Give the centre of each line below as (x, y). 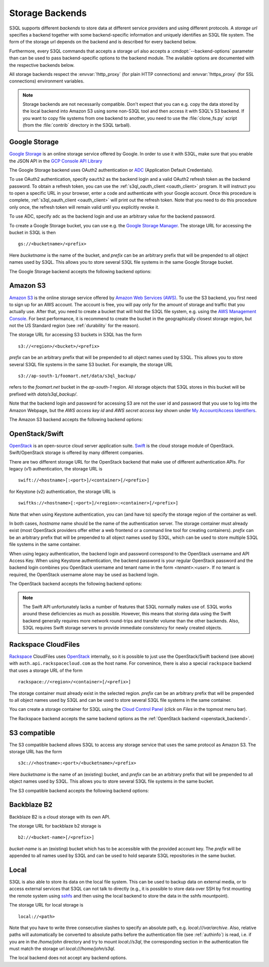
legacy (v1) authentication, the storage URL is (56, 469)
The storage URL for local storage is (46, 905)
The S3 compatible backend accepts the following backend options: (79, 790)
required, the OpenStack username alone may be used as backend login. (84, 574)
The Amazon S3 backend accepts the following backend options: (76, 419)
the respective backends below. (42, 65)
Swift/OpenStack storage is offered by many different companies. (76, 453)
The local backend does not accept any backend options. (68, 958)
